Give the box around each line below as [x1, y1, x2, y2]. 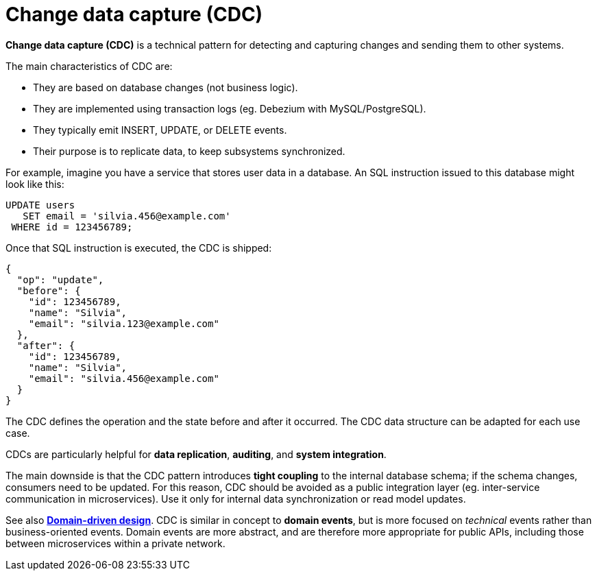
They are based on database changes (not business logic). [33, 81, 298, 93]
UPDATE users [5, 199, 75, 211]
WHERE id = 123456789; [11, 221, 133, 232]
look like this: [5, 178, 64, 190]
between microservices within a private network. [5, 537, 226, 549]
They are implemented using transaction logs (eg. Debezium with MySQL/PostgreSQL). [33, 102, 426, 115]
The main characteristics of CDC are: [5, 60, 173, 72]
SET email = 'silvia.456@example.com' [23, 210, 231, 221]
